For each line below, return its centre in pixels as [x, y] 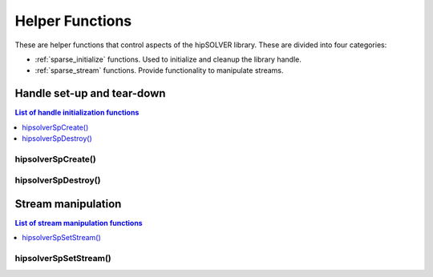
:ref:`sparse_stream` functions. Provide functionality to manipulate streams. [159, 70]
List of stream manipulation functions [79, 223]
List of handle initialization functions [77, 113]
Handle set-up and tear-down [90, 93]
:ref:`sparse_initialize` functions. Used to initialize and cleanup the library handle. [168, 59]
